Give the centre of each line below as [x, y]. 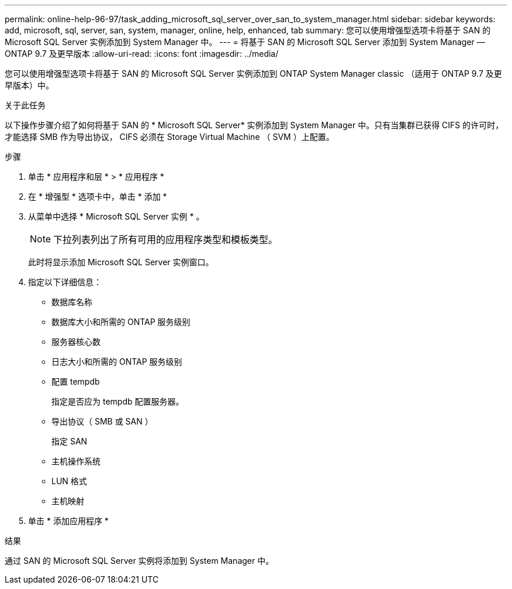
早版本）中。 [29, 85]
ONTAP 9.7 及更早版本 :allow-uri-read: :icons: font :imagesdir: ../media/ [142, 54]
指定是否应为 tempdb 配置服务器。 [118, 401]
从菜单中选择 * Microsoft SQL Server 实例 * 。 [116, 216]
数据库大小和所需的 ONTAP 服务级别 [121, 322]
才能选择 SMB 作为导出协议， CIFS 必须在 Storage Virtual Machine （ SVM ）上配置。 [169, 137]
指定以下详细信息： [65, 282]
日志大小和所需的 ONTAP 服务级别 [117, 362]
